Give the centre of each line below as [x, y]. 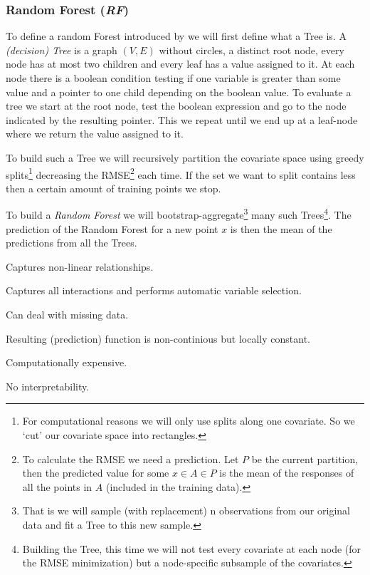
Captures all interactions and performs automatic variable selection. [154, 290]
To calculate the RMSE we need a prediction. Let [131, 459]
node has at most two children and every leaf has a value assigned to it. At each [180, 64]
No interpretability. [48, 386]
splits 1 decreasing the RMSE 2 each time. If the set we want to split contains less [181, 173]
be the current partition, [305, 459]
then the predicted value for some [96, 473]
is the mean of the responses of [287, 473]
